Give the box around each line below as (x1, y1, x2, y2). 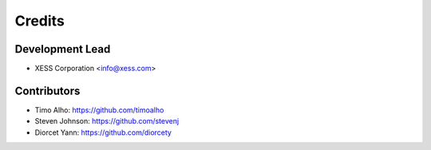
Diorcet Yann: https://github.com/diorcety (34, 128, 172, 137)
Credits (14, 12, 65, 30)
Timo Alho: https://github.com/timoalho (34, 105, 164, 115)
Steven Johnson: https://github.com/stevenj (34, 116, 180, 126)
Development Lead (14, 42, 111, 56)
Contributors (14, 84, 81, 97)
